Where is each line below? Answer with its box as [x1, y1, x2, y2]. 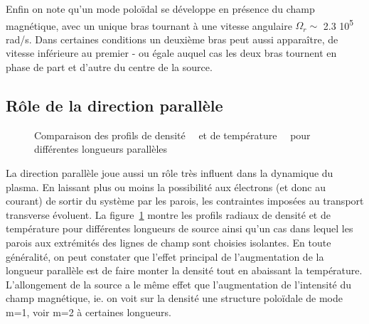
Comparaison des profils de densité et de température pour [34, 127, 311, 142]
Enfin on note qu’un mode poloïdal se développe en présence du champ [6, 1, 315, 16]
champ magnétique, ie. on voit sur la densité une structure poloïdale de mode [6, 291, 343, 306]
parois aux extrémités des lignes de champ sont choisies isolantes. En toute [6, 234, 331, 249]
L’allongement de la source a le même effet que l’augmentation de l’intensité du [6, 276, 352, 291]
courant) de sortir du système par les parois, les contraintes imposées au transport [6, 193, 364, 208]
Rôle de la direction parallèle [6, 94, 223, 117]
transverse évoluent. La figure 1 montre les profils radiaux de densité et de [6, 207, 331, 222]
